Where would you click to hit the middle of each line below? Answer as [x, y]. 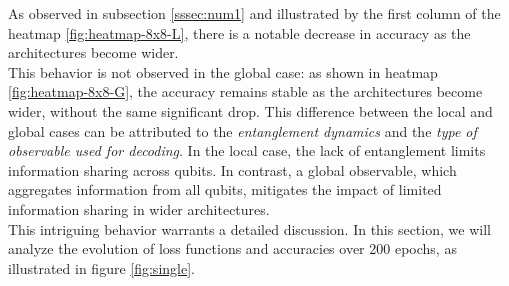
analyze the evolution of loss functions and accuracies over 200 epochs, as [232, 248]
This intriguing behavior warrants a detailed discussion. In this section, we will [249, 228]
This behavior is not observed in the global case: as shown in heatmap [223, 71]
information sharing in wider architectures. [139, 208]
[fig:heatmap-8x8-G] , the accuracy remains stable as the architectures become [245, 91]
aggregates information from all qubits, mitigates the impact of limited [225, 189]
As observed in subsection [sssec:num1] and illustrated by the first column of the [254, 13]
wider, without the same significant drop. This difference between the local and [250, 110]
